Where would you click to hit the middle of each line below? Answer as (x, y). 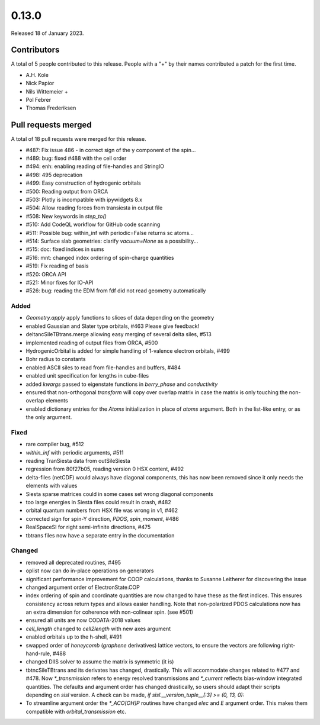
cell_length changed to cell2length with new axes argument (98, 629)
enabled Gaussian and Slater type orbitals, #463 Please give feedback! (113, 326)
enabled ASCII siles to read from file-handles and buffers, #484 (103, 368)
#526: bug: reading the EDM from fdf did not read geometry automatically (116, 291)
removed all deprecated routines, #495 (73, 562)
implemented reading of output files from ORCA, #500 (92, 343)
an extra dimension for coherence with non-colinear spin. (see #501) (110, 612)
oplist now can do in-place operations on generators (90, 571)
